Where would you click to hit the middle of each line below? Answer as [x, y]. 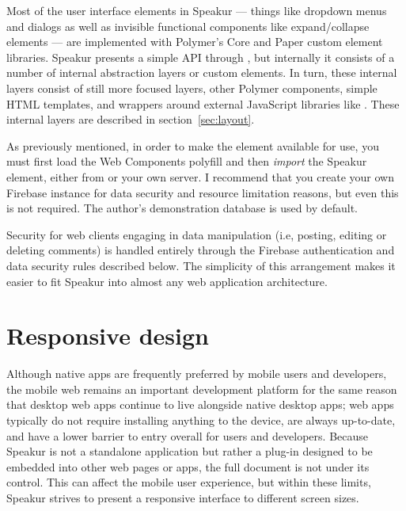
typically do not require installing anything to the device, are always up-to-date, [201, 420]
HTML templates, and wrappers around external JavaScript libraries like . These [203, 103]
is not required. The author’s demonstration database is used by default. [182, 208]
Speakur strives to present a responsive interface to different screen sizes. [183, 497]
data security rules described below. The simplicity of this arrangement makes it [201, 265]
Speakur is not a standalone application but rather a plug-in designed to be [190, 451]
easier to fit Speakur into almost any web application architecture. [167, 281]
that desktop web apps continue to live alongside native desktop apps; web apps [200, 404]
